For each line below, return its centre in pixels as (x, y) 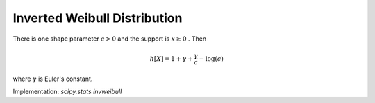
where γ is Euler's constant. (53, 79)
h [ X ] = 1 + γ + (172, 58)
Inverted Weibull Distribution (98, 18)
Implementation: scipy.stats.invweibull (67, 91)
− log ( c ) (211, 58)
